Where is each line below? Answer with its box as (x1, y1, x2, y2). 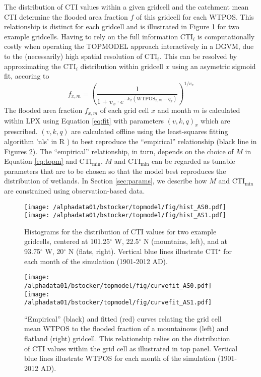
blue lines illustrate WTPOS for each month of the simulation (24, 353, 216, 363)
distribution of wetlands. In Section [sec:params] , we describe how (4, 175, 207, 186)
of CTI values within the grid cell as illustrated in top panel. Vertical (24, 343, 238, 353)
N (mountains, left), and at (143, 236, 228, 246)
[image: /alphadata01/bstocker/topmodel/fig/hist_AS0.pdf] (24, 203, 226, 211)
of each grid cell (100, 105, 149, 115)
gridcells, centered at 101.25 (24, 236, 110, 246)
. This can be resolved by (159, 50, 237, 61)
